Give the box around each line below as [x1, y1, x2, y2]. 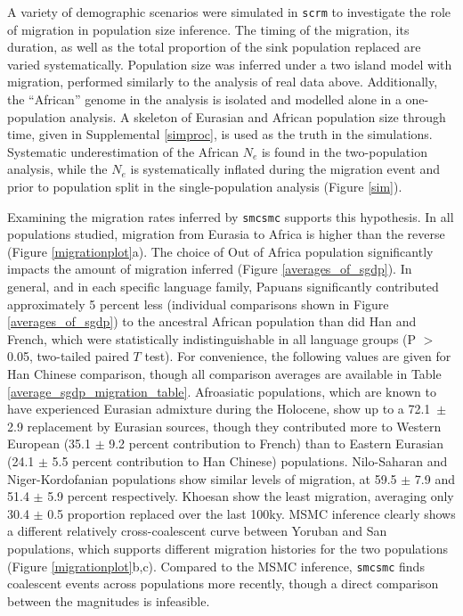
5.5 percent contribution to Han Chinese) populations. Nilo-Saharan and [52, 451, 448, 470]
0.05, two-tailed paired [7, 347, 129, 365]
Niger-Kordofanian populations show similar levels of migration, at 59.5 [7, 469, 397, 488]
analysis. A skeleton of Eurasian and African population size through [69, 107, 446, 126]
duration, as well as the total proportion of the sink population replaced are [7, 37, 421, 56]
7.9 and [414, 469, 455, 488]
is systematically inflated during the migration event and [130, 160, 441, 178]
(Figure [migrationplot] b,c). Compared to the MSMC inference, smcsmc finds [7, 556, 425, 575]
